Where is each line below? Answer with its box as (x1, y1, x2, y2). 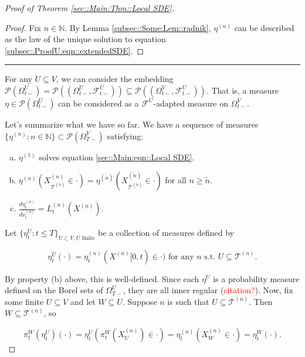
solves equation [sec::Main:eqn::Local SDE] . (39, 150, 195, 163)
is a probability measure (213, 272, 300, 284)
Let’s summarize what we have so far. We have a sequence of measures (5, 118, 259, 130)
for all (165, 174, 187, 186)
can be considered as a (58, 97, 139, 109)
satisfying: (107, 129, 144, 142)
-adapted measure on (153, 97, 229, 109)
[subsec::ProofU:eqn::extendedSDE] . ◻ (5, 44, 144, 56)
